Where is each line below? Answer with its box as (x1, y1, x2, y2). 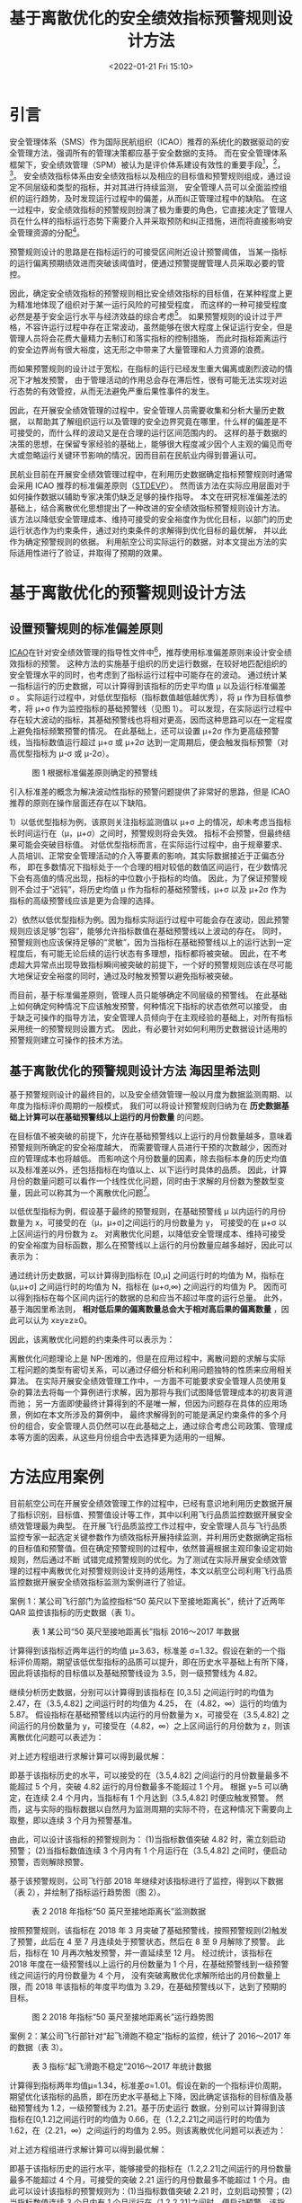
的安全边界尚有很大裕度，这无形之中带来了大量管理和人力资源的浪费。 (9, 344, 270, 355)
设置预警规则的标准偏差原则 (9, 621, 164, 636)
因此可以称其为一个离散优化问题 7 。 (24, 1186, 155, 1198)
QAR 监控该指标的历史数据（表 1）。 (9, 1607, 140, 1618)
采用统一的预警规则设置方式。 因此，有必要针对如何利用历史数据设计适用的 (9, 1023, 288, 1034)
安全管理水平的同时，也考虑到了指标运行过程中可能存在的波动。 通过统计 (9, 669, 280, 680)
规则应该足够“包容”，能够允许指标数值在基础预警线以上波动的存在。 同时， (9, 925, 287, 936)
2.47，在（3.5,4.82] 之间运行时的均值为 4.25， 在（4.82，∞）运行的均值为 (9, 1698, 288, 1709)
